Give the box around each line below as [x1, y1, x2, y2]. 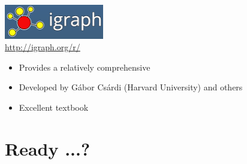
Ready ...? [5, 136, 91, 160]
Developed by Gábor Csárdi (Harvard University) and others [19, 81, 243, 93]
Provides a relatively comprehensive [19, 60, 150, 73]
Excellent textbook [19, 101, 89, 113]
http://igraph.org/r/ [5, 41, 80, 53]
